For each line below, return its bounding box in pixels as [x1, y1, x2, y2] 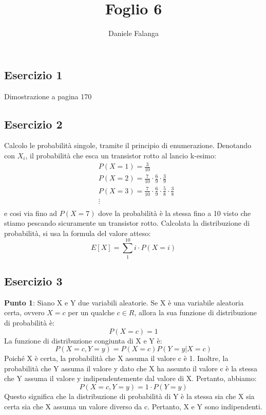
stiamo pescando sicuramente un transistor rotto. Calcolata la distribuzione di [4, 218, 250, 228]
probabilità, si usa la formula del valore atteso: [4, 227, 151, 238]
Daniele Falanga [108, 28, 159, 39]
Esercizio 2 [4, 116, 63, 132]
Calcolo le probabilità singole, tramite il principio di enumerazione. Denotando [4, 140, 252, 151]
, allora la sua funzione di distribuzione [134, 307, 257, 318]
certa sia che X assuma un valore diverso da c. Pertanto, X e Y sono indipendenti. [4, 401, 262, 411]
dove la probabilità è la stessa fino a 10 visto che [98, 207, 251, 218]
